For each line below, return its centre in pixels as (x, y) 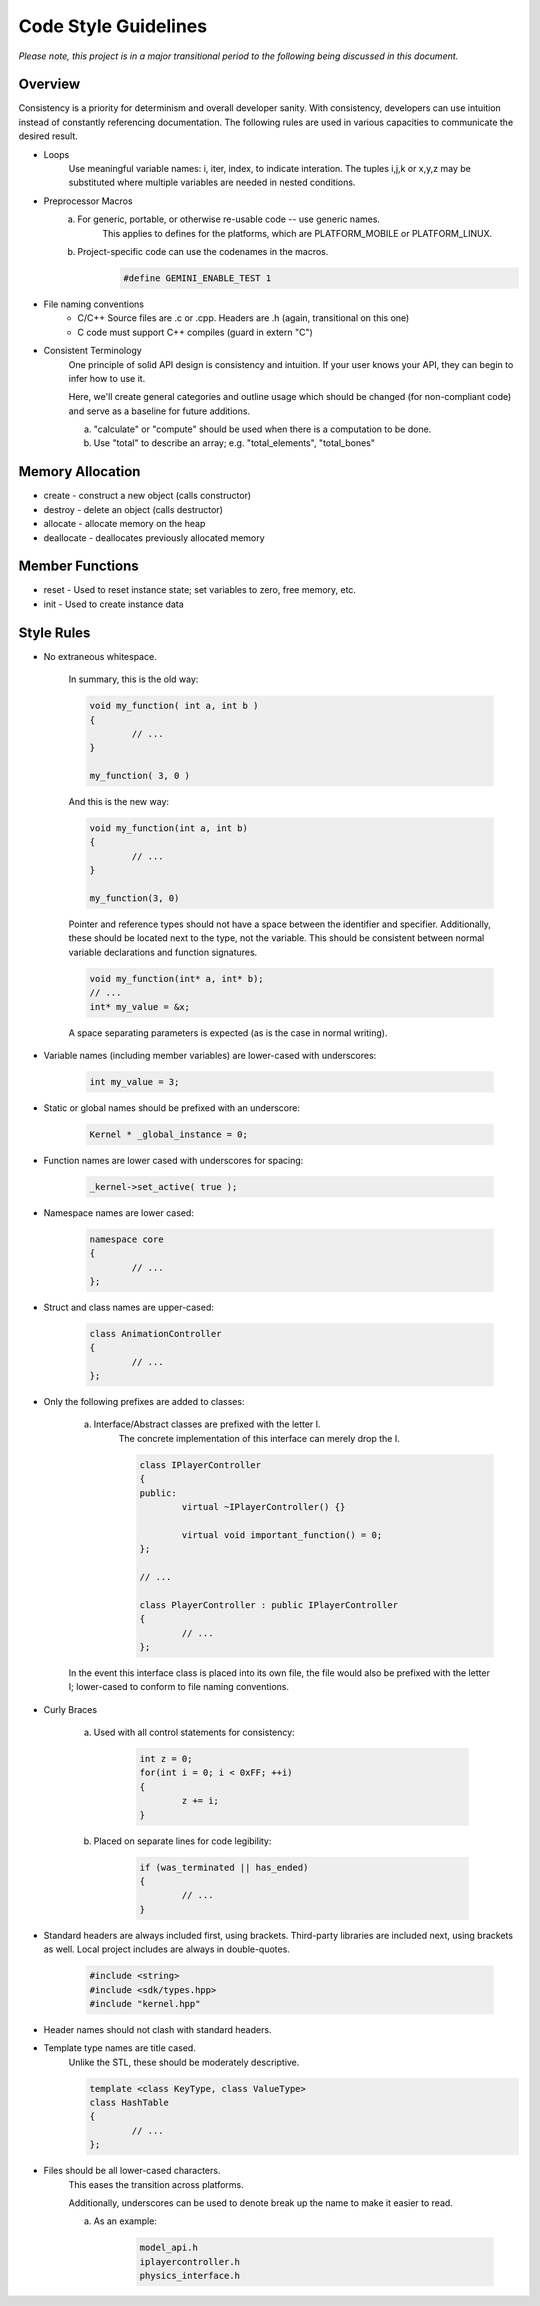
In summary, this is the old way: (133, 679)
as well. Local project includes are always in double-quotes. (166, 1949)
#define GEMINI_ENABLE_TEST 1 (197, 278)
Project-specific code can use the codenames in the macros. (203, 251)
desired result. (48, 136)
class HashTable (129, 2103)
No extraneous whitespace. (100, 656)
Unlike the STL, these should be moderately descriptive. (184, 2062)
